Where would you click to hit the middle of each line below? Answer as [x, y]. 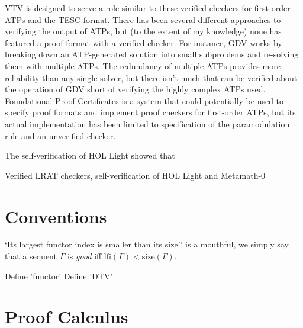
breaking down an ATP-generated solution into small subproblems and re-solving [152, 54]
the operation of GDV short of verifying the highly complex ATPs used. [135, 89]
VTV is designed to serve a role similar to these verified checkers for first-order [148, 8]
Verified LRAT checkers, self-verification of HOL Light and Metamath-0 [135, 175]
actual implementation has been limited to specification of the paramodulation [147, 123]
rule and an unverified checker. [60, 135]
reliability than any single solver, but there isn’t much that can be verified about [151, 77]
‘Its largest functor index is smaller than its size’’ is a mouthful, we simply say [147, 244]
